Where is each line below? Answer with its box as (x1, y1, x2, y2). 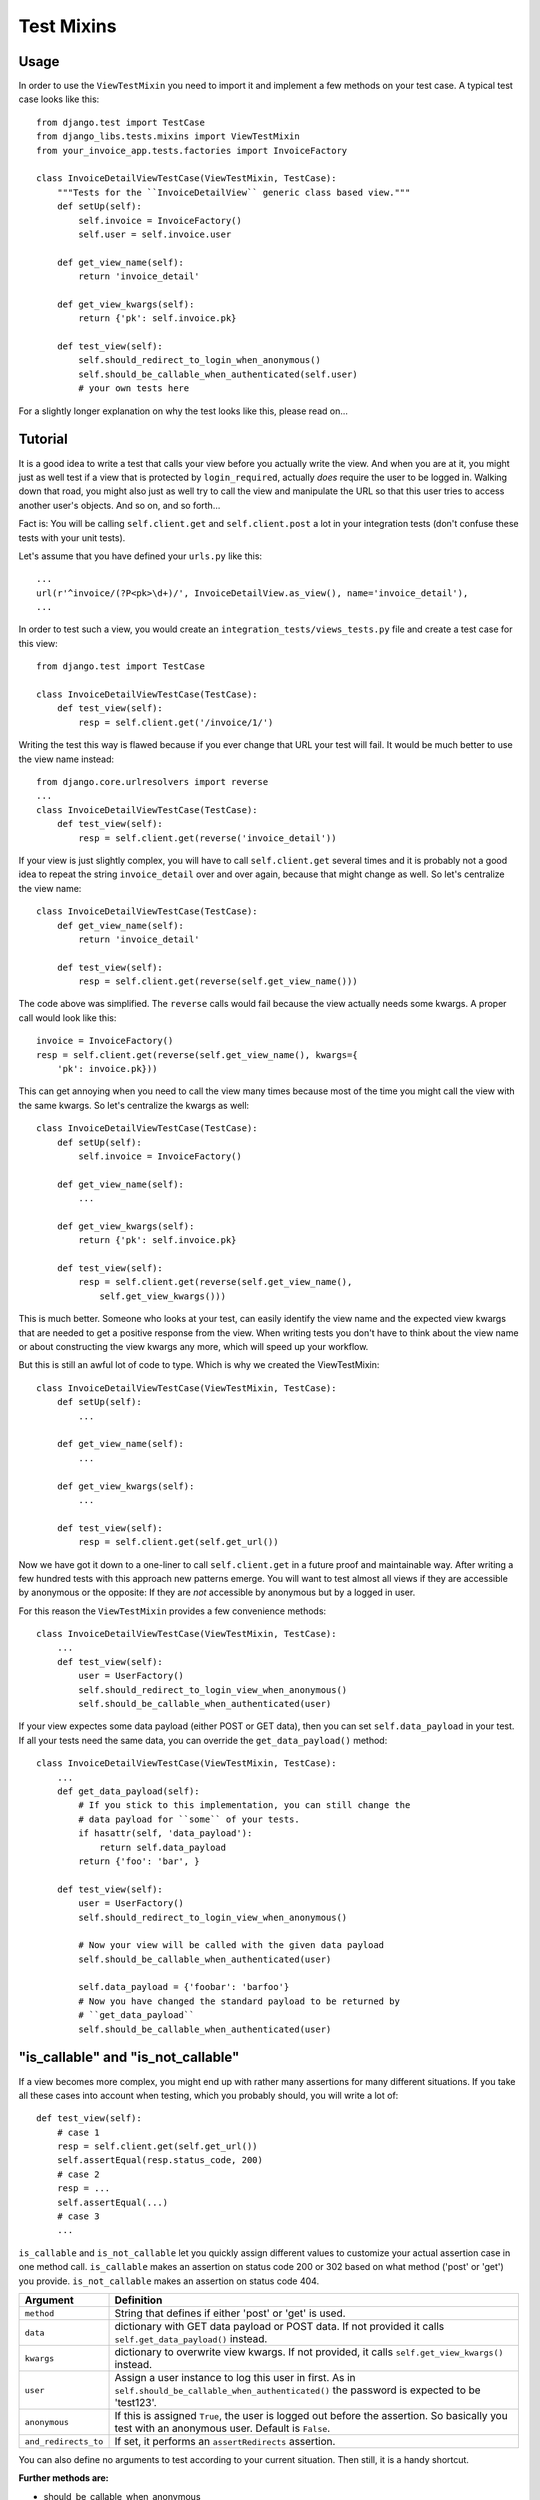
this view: (18, 637, 59, 649)
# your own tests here (78, 383, 190, 394)
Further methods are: (18, 2472, 109, 2484)
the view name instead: (18, 753, 115, 765)
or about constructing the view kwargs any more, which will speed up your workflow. (18, 1341, 369, 1353)
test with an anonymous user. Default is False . (114, 2421, 331, 2435)
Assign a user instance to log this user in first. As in (114, 2371, 356, 2384)
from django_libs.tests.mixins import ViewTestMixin (36, 131, 300, 142)
